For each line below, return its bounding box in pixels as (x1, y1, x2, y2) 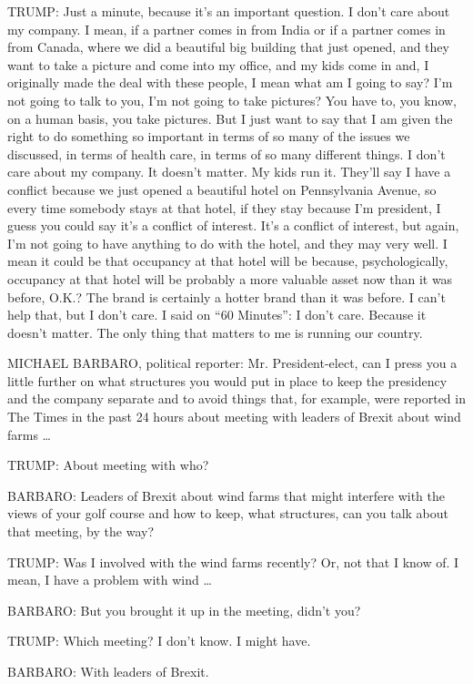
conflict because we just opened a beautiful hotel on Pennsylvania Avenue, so (7, 179, 437, 199)
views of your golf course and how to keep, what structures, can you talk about (7, 504, 449, 523)
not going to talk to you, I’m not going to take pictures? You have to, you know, (7, 90, 458, 109)
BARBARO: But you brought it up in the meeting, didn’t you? (7, 600, 361, 619)
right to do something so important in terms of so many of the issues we (7, 127, 410, 146)
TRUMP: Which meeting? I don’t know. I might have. (7, 631, 311, 650)
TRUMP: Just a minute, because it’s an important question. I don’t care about (7, 2, 450, 20)
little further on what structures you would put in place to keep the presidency (7, 371, 448, 390)
